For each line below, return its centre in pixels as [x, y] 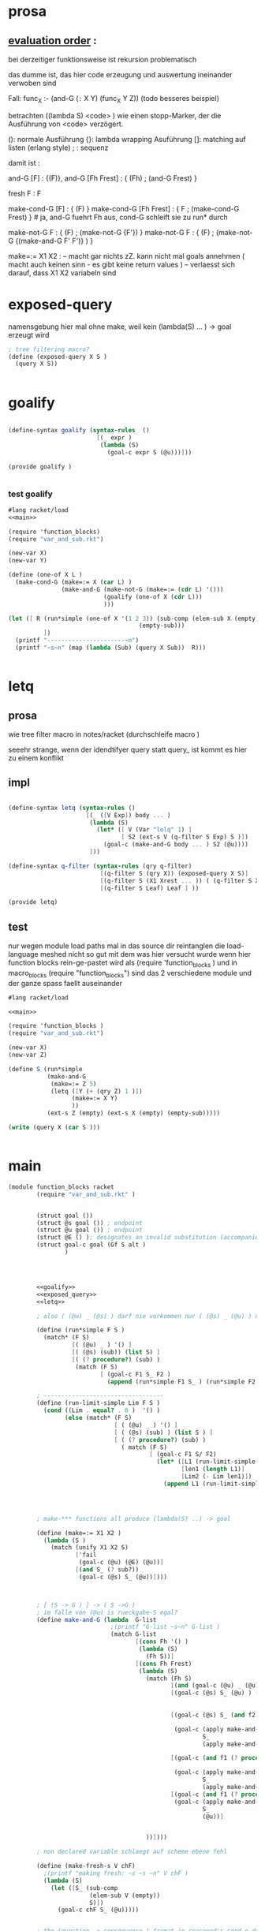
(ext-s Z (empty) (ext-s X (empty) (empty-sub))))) [134, 1113]
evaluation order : [52, 41]
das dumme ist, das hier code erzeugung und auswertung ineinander [120, 75]
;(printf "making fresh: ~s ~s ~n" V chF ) [116, 1873]
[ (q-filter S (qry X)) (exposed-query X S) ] [174, 873]
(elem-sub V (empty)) [125, 1896]
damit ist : [24, 162]
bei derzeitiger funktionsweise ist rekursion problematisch [103, 59]
